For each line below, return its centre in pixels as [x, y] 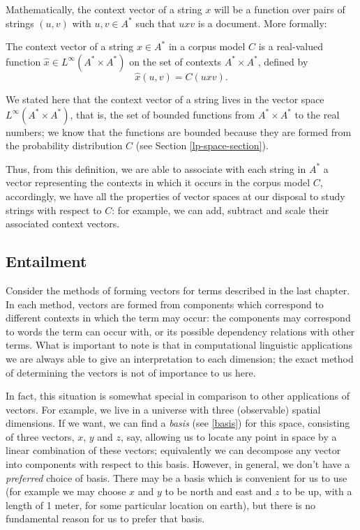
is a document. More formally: [262, 23]
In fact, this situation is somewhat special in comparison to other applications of [178, 396]
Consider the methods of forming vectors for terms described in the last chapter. [178, 290]
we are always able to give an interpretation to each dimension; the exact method [180, 358]
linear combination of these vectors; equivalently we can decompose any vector [173, 450]
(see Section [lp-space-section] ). [202, 145]
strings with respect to [54, 210]
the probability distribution [64, 145]
